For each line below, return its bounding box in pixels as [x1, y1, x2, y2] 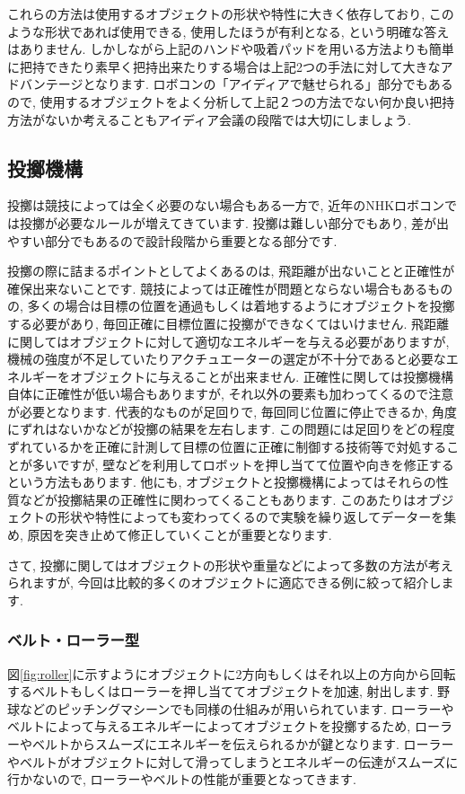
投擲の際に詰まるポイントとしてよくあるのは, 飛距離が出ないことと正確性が [7, 261, 455, 280]
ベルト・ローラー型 [7, 629, 140, 651]
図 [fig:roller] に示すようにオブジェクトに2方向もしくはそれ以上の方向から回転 [7, 664, 456, 683]
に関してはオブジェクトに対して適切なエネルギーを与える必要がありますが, [7, 331, 450, 350]
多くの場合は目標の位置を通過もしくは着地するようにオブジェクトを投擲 [27, 296, 455, 315]
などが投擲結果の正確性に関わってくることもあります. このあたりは [19, 490, 417, 508]
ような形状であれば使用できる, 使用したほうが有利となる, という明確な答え [7, 22, 450, 40]
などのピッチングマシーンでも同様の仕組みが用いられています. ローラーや [19, 699, 454, 718]
